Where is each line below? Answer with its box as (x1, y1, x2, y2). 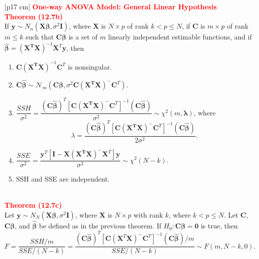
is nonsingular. (68, 61, 112, 72)
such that (25, 32, 54, 42)
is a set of (68, 32, 98, 42)
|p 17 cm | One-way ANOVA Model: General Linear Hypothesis (4, 1, 217, 11)
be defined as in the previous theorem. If (39, 221, 162, 231)
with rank (133, 209, 163, 220)
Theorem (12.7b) (4, 11, 63, 21)
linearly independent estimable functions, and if (108, 32, 252, 42)
